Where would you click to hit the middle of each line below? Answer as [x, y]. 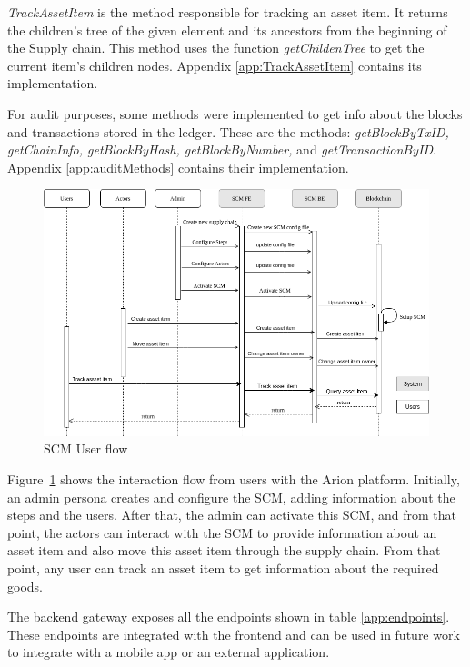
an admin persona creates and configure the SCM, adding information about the [231, 497]
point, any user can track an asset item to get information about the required [223, 567]
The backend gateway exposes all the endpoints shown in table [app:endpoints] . [229, 617]
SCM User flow [86, 448]
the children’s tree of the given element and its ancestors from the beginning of [227, 30]
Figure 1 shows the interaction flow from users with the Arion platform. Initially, [234, 478]
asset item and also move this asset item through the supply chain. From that [224, 550]
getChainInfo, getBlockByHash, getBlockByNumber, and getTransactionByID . [222, 149]
